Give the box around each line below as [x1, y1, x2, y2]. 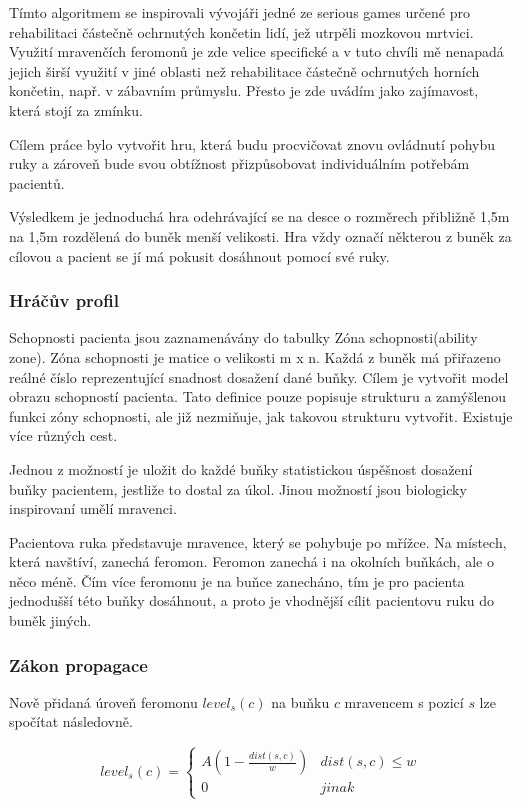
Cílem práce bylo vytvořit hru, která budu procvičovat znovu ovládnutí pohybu [9, 133, 495, 154]
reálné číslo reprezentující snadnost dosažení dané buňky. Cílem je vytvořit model [9, 366, 509, 387]
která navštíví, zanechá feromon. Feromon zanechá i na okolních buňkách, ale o [9, 551, 494, 572]
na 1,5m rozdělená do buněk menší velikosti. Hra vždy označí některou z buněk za [9, 225, 512, 246]
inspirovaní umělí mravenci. [9, 498, 177, 519]
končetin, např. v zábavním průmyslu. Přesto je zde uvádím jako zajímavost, [9, 80, 479, 101]
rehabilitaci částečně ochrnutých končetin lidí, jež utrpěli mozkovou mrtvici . [9, 21, 474, 42]
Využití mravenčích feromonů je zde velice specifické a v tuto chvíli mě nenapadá [9, 41, 504, 62]
